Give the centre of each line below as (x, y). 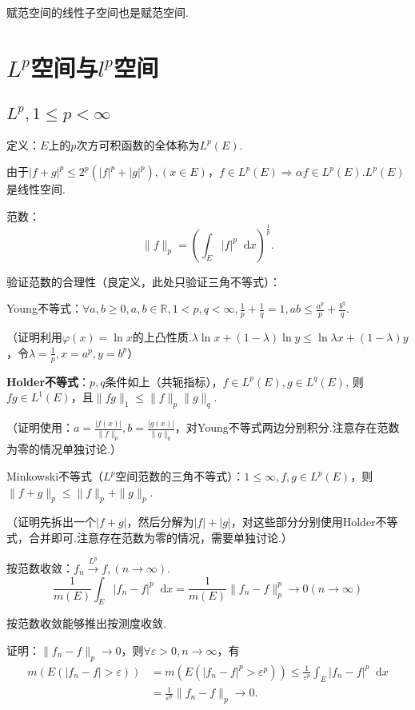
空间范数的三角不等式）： (180, 476)
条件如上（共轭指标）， (164, 381)
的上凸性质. (162, 337)
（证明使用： (40, 427)
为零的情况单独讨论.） (64, 449)
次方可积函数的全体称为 (138, 144)
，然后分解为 (160, 522)
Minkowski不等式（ (55, 476)
